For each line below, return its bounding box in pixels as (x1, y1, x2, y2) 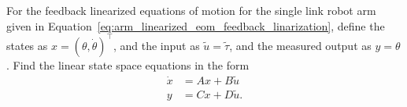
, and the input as (113, 37, 200, 53)
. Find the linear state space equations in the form (6, 56, 250, 73)
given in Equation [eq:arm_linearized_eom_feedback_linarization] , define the (6, 17, 385, 34)
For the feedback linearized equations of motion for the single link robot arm (6, 2, 376, 18)
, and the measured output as (229, 37, 372, 53)
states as (6, 37, 48, 53)
